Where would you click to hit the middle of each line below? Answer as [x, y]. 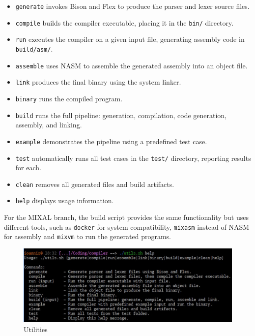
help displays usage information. [65, 200]
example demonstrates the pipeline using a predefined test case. [111, 141]
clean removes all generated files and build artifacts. [95, 184]
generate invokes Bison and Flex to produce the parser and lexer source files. [132, 6]
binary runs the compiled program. [69, 98]
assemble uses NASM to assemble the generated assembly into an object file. [131, 65]
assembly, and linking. [49, 125]
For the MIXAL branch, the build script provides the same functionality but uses [126, 217]
